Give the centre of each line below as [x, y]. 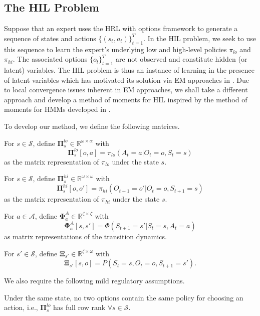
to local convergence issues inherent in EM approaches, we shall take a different [126, 90]
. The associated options [50, 59]
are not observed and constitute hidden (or [182, 59]
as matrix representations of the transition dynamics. [85, 236]
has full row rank [79, 307]
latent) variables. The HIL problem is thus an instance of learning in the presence [129, 69]
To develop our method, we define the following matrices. [92, 126]
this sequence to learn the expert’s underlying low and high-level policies [115, 49]
